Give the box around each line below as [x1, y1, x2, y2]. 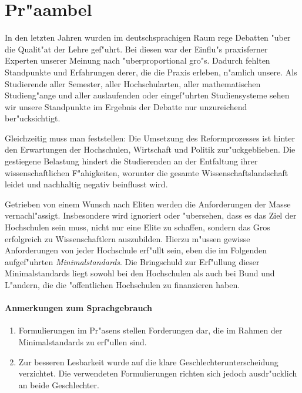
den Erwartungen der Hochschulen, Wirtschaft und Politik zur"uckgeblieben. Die [5, 143, 296, 156]
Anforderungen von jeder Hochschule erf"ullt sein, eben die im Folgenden [5, 244, 267, 256]
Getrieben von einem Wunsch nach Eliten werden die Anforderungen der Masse [5, 197, 291, 210]
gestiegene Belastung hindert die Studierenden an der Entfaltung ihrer [5, 155, 258, 167]
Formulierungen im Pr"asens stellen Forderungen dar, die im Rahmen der [18, 324, 283, 336]
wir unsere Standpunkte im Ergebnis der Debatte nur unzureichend [5, 100, 247, 113]
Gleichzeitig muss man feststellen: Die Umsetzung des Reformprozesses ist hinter [5, 131, 296, 144]
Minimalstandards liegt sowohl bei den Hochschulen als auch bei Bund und [5, 267, 275, 279]
